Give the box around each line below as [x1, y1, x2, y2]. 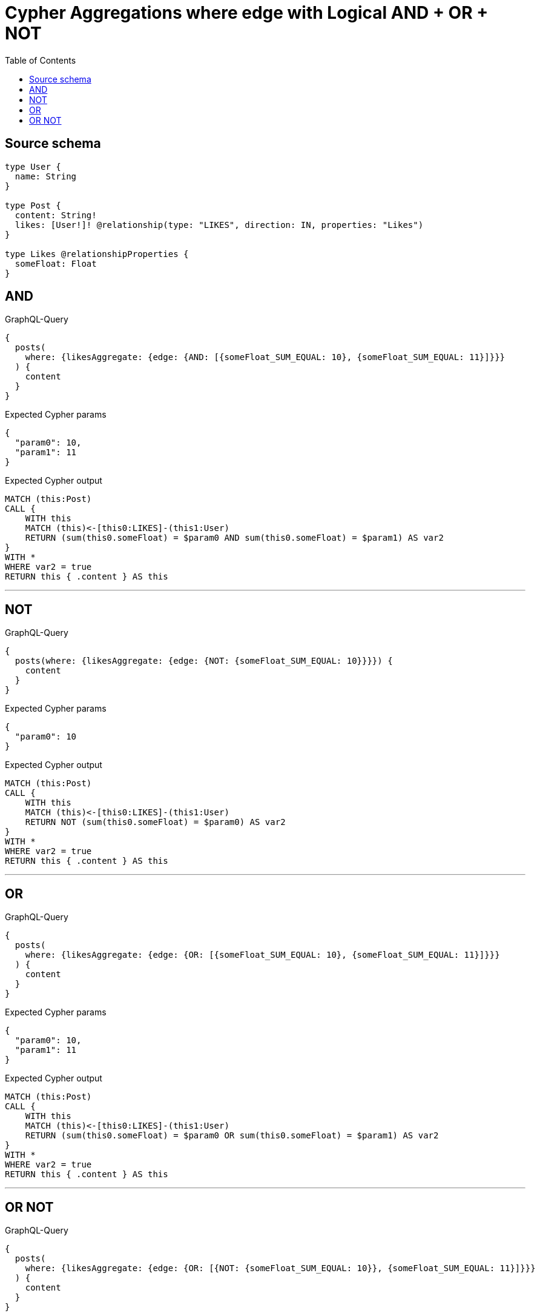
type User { [5, 161, 61, 172]
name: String [15, 171, 77, 181]
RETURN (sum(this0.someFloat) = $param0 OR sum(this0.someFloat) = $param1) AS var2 [25, 1131, 439, 1141]
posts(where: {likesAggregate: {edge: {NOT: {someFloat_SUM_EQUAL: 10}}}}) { [15, 656, 393, 666]
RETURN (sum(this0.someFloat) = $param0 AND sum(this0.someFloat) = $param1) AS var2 [25, 533, 444, 543]
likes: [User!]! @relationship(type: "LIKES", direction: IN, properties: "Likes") [15, 219, 424, 230]
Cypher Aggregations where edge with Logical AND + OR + [5, 2, 489, 23]
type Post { [5, 200, 61, 210]
